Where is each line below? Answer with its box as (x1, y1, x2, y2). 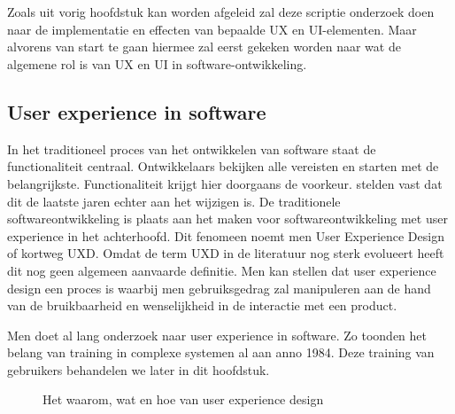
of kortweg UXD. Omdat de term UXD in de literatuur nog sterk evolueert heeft (7, 244, 444, 262)
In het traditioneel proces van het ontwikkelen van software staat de (7, 139, 376, 158)
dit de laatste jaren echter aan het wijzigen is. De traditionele (7, 191, 341, 210)
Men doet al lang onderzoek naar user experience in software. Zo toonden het (7, 325, 428, 344)
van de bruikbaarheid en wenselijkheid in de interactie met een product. (7, 296, 397, 315)
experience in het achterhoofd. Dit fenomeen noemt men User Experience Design (7, 226, 444, 245)
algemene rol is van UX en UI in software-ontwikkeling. (7, 54, 307, 73)
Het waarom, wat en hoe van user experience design (42, 390, 324, 409)
